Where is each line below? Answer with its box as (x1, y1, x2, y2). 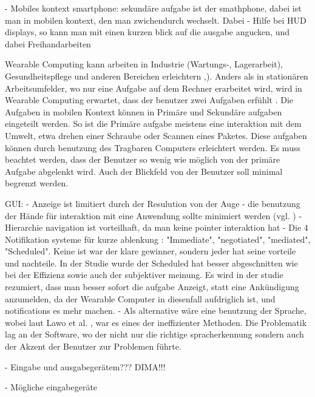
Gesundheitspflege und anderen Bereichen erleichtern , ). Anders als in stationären (5, 69, 308, 82)
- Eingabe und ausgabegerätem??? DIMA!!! (5, 360, 166, 373)
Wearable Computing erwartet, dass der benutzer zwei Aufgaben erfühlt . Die (5, 93, 294, 106)
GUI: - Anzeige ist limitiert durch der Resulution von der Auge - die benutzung (5, 197, 300, 209)
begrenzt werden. (5, 177, 69, 189)
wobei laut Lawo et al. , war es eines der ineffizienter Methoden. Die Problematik (5, 316, 307, 328)
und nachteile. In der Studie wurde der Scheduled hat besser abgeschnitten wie (5, 256, 298, 269)
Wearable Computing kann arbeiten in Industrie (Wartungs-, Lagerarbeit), (5, 58, 283, 70)
